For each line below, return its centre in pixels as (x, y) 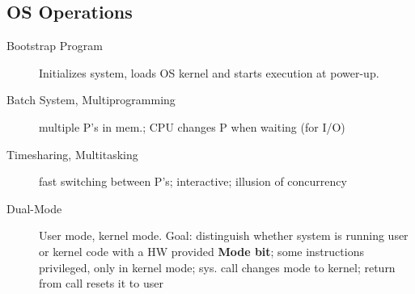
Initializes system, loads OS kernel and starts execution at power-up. (209, 72)
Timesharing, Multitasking (72, 154)
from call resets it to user (101, 283)
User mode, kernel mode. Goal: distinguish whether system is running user (224, 235)
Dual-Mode (34, 208)
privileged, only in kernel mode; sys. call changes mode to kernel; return (217, 267)
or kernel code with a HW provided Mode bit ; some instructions (201, 251)
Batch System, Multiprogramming (91, 100)
